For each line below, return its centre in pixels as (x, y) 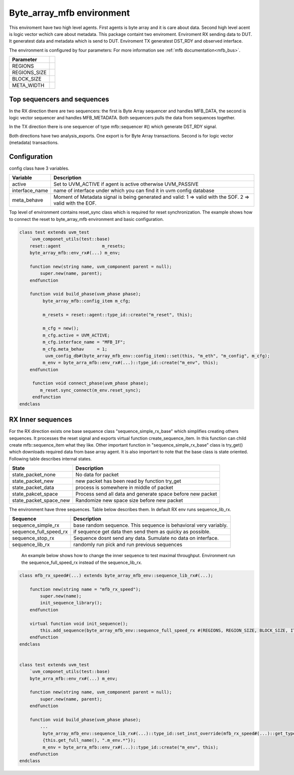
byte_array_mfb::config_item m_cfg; (86, 301)
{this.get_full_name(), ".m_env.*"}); (89, 740)
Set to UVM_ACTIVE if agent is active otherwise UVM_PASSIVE (126, 184)
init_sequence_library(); (71, 603)
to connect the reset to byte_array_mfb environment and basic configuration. (86, 219)
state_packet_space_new (41, 501)
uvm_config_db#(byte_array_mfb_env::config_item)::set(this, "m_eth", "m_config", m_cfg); (158, 356)
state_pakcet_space (35, 494)
